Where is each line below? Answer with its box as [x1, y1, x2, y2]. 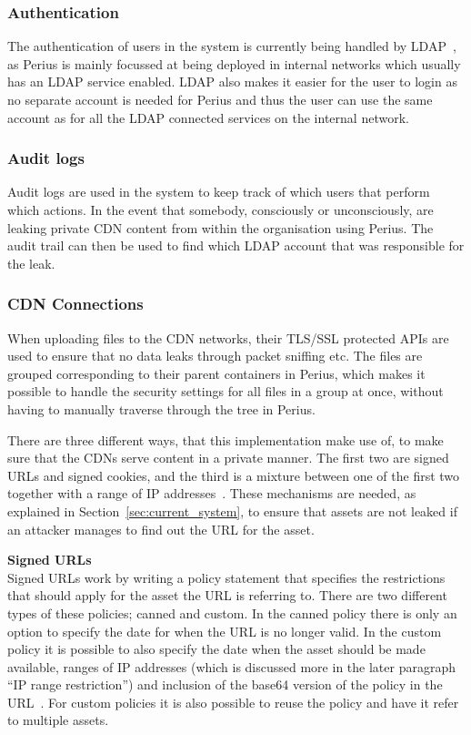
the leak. [7, 253, 55, 272]
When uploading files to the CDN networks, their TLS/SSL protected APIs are [7, 328, 449, 347]
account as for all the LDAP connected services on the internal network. [7, 107, 409, 127]
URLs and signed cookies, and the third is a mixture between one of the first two [7, 465, 460, 485]
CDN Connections [7, 292, 144, 315]
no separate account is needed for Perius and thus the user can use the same [7, 90, 433, 108]
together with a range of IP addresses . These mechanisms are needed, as [7, 484, 416, 503]
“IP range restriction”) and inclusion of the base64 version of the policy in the [7, 675, 443, 694]
